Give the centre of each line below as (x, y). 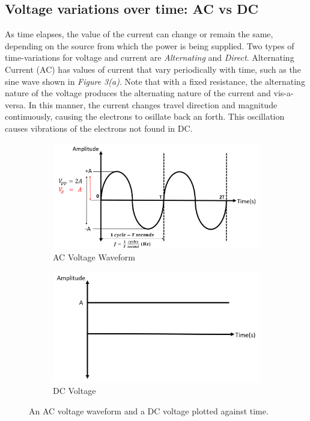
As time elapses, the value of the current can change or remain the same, (139, 34)
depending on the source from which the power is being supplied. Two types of (150, 45)
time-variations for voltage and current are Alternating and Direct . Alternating (150, 57)
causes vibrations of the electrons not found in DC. (99, 128)
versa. (16, 104)
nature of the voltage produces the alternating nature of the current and (138, 93)
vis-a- (284, 93)
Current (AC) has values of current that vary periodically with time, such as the (153, 69)
